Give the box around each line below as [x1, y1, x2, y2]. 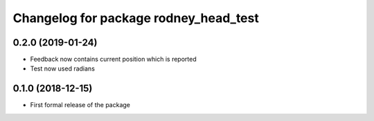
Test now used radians [30, 64, 95, 73]
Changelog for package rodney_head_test [12, 10, 259, 26]
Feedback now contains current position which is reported [30, 55, 197, 64]
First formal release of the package [30, 101, 131, 109]
